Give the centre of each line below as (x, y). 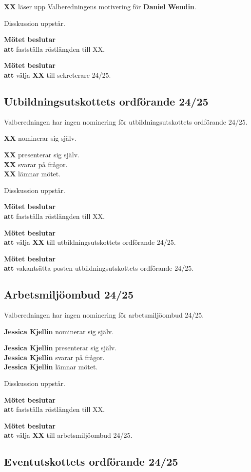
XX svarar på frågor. (36, 164)
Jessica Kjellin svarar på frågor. (54, 357)
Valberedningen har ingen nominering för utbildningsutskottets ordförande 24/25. (126, 121)
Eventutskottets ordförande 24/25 (91, 461)
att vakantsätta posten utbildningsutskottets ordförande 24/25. (99, 268)
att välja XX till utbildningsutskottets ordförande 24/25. (90, 242)
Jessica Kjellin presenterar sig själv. (60, 348)
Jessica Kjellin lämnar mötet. (51, 367)
